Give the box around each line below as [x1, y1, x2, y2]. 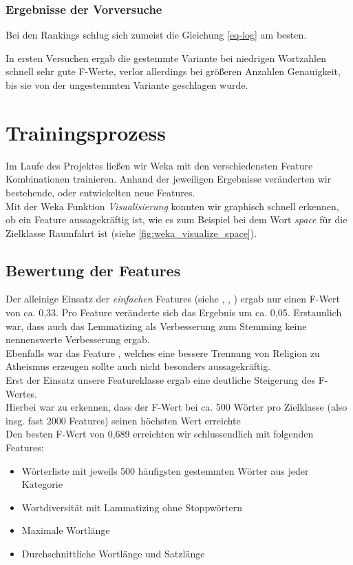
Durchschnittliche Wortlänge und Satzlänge [21, 546, 205, 560]
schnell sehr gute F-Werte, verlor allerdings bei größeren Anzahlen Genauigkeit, [6, 64, 341, 79]
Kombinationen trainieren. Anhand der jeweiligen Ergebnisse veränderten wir [6, 172, 332, 186]
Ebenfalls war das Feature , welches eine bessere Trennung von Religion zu [6, 345, 320, 360]
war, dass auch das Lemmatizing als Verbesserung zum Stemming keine [6, 318, 307, 333]
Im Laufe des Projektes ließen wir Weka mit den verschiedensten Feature [6, 158, 313, 172]
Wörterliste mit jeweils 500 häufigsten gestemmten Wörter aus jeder [21, 463, 309, 477]
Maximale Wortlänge [21, 523, 110, 537]
